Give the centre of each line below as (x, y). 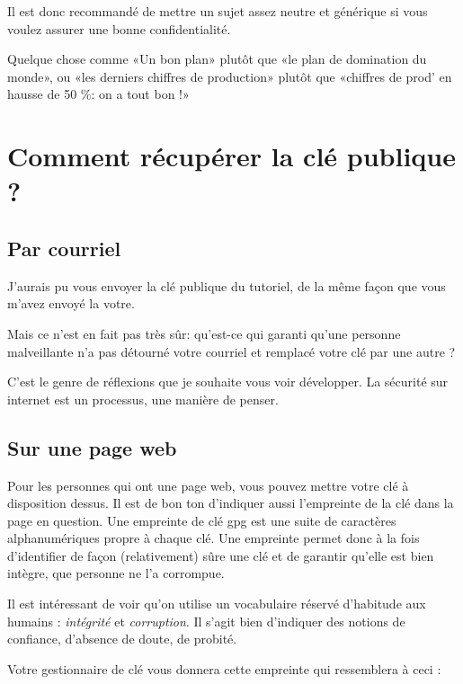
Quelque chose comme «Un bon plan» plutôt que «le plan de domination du (217, 59)
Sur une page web (92, 447)
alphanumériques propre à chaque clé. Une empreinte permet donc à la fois (214, 538)
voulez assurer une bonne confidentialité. (119, 28)
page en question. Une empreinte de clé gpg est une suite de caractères (202, 520)
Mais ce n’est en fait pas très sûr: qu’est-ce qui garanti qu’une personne (204, 333)
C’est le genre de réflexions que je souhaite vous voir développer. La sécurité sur (228, 382)
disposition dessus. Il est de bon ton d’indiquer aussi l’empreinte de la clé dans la (231, 503)
